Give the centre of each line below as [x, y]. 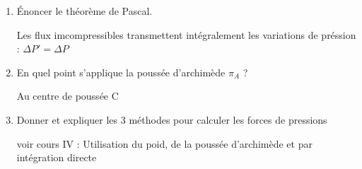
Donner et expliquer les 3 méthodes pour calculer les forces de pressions [172, 119]
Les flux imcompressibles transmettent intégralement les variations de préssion [186, 34]
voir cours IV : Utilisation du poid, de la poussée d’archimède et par [164, 143]
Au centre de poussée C [68, 96]
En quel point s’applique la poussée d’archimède [121, 72]
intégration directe [57, 157]
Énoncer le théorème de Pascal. [84, 11]
